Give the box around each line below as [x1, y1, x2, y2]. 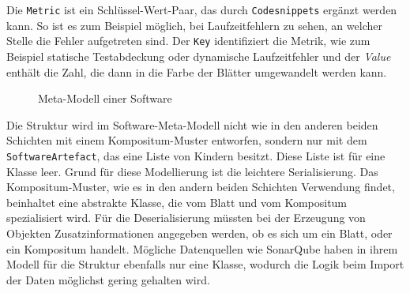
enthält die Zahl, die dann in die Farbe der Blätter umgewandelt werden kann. [6, 63, 387, 80]
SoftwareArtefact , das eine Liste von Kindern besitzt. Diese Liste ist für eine [6, 147, 386, 163]
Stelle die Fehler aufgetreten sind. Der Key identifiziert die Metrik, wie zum [6, 32, 371, 49]
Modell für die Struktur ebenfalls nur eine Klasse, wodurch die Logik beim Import [6, 256, 404, 272]
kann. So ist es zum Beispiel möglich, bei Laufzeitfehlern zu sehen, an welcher [6, 17, 382, 33]
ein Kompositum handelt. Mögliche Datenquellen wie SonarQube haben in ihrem [6, 240, 398, 257]
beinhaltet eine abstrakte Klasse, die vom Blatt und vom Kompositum [6, 193, 348, 210]
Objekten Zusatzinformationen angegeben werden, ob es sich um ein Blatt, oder [6, 224, 393, 241]
